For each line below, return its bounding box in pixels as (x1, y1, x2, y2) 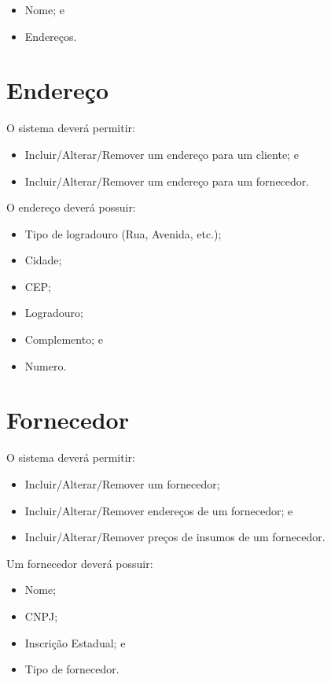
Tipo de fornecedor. (24, 661, 120, 677)
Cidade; (24, 252, 62, 268)
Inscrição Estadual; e (24, 634, 126, 651)
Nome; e (24, 2, 64, 17)
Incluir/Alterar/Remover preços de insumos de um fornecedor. (24, 529, 325, 545)
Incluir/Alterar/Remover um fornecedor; (24, 475, 220, 492)
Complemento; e (24, 331, 103, 348)
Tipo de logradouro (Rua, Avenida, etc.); (24, 225, 222, 241)
